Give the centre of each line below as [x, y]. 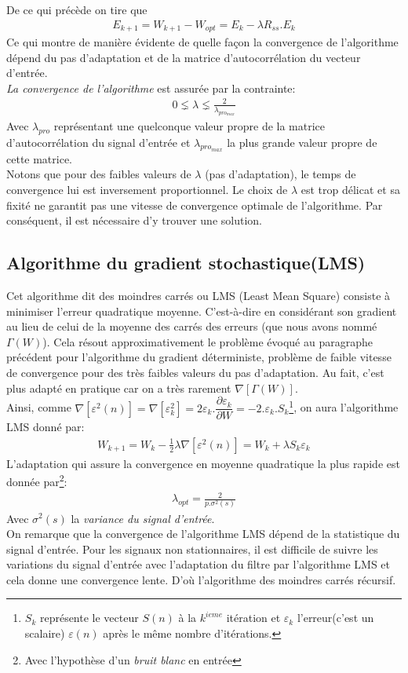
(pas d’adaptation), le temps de [280, 174]
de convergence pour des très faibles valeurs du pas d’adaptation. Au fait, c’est [195, 372]
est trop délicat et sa [350, 189]
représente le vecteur [89, 618]
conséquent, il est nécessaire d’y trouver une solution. [134, 220]
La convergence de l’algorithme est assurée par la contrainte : [151, 88]
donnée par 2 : [37, 481]
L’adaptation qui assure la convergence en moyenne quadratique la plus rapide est [203, 463]
